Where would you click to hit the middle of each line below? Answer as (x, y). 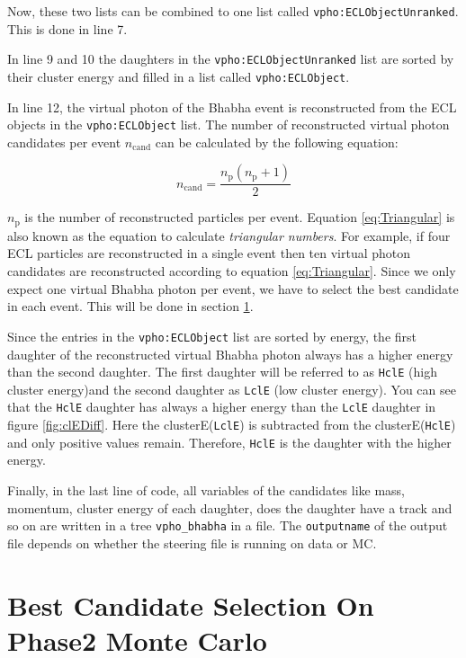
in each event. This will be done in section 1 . (130, 306)
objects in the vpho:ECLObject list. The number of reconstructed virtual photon (229, 124)
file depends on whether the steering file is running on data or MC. (192, 542)
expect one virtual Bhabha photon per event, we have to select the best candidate (233, 288)
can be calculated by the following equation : (277, 142)
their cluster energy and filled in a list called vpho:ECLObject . (179, 76)
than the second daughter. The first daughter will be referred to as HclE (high (222, 372)
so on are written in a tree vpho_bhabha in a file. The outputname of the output (228, 525)
